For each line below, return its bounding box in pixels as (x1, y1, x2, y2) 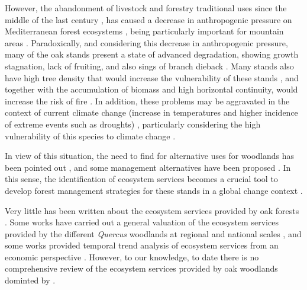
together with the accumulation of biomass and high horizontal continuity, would (5, 83, 298, 95)
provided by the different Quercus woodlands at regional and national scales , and (5, 227, 302, 240)
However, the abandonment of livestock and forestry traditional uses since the (5, 2, 287, 14)
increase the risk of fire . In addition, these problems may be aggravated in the (5, 94, 290, 107)
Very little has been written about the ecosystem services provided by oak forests (5, 204, 299, 216)
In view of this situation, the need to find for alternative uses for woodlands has (5, 149, 295, 162)
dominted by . (5, 274, 56, 286)
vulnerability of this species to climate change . (5, 129, 176, 142)
